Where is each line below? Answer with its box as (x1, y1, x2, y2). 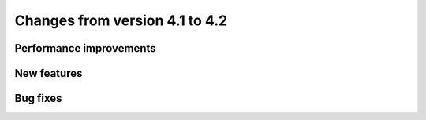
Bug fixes (14, 92, 62, 105)
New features (14, 67, 83, 80)
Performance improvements (14, 42, 157, 55)
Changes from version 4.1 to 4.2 (14, 12, 228, 29)
